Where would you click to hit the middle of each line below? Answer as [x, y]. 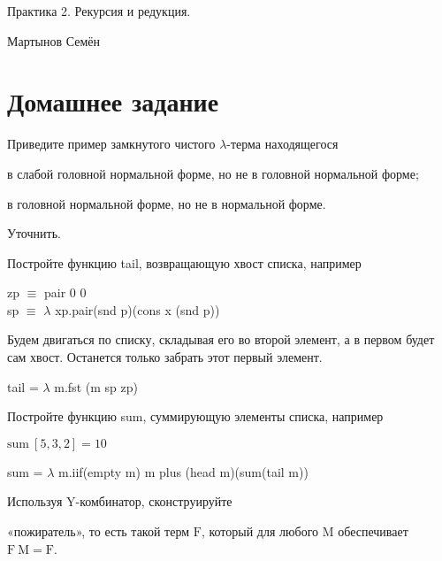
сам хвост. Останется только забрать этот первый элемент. [165, 357]
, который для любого [260, 531]
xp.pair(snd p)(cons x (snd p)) [137, 309]
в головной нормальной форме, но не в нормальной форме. [167, 203]
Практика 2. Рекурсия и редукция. [99, 11]
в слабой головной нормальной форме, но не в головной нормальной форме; [213, 173]
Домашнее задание [113, 101]
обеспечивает [373, 531]
